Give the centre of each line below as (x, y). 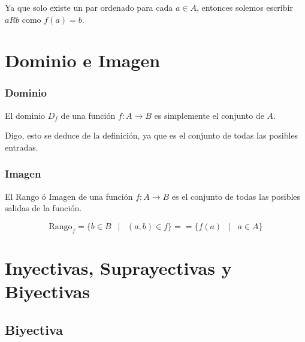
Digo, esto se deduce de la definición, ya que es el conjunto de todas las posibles (152, 135)
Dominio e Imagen (83, 60)
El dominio (25, 115)
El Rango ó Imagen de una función (69, 196)
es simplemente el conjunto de (209, 115)
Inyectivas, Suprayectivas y (118, 267)
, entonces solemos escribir (244, 7)
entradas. (22, 147)
